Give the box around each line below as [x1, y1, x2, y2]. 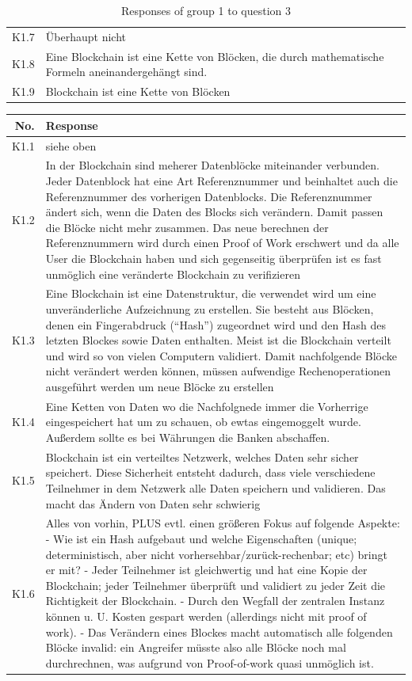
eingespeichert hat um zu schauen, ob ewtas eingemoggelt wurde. [45, 413, 361, 430]
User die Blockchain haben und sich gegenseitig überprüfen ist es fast [45, 249, 382, 266]
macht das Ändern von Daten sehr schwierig [45, 495, 261, 512]
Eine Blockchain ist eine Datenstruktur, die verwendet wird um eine [45, 285, 376, 302]
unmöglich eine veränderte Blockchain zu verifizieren [45, 265, 300, 282]
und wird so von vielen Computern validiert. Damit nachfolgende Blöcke [45, 347, 397, 363]
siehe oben [45, 137, 97, 154]
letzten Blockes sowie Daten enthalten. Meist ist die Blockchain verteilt [45, 332, 391, 348]
